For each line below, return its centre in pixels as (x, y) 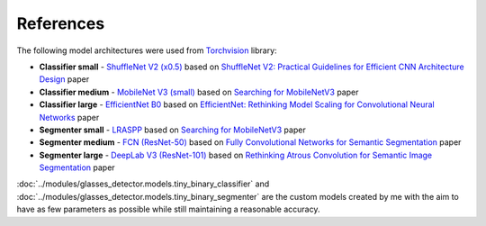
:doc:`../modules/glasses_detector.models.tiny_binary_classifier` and (143, 184)
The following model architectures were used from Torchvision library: (147, 50)
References (61, 23)
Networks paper (69, 117)
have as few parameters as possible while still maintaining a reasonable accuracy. (168, 209)
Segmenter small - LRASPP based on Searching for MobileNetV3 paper (172, 130)
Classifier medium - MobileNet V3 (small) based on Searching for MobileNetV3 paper (199, 92)
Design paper (64, 79)
